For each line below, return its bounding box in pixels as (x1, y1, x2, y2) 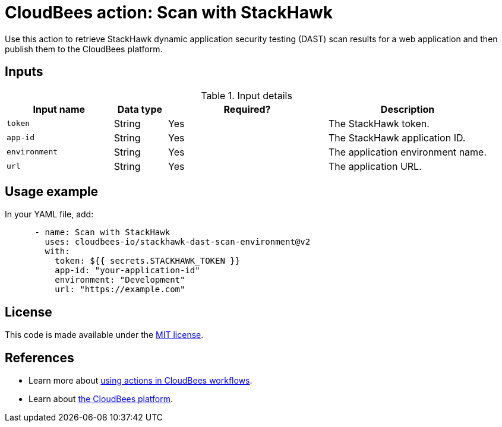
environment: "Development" (55, 275, 185, 285)
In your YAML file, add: (5, 209, 94, 220)
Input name (33, 103, 86, 115)
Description (380, 103, 435, 115)
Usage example (5, 184, 99, 200)
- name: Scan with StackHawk (34, 227, 171, 238)
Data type (117, 103, 162, 115)
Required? (223, 103, 271, 115)
